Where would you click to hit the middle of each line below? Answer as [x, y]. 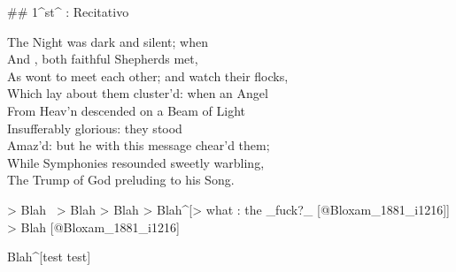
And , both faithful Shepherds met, [103, 59]
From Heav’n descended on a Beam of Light [127, 110]
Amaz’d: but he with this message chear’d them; [139, 145]
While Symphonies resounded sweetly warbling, [136, 162]
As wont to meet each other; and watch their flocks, [148, 76]
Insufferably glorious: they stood [95, 128]
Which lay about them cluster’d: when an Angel [138, 93]
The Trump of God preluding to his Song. [121, 180]
